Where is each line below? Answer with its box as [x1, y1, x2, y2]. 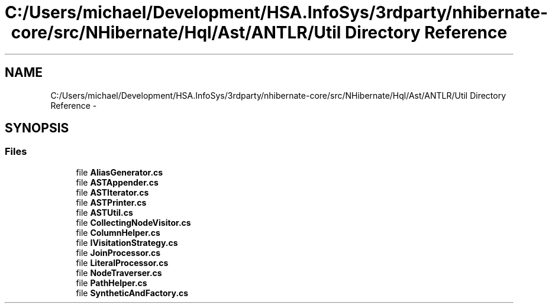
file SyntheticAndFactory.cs [76, 287, 189, 298]
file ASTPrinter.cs [76, 197, 147, 208]
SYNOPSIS [5, 121, 69, 136]
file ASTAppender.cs [76, 177, 159, 187]
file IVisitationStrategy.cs [76, 237, 178, 248]
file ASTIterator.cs [76, 187, 149, 197]
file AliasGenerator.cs [76, 167, 163, 177]
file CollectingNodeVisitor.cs [76, 217, 191, 228]
